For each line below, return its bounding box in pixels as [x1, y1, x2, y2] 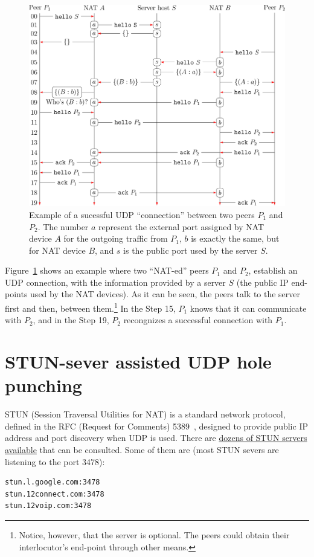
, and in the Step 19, [33, 314, 109, 326]
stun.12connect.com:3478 [5, 489, 104, 498]
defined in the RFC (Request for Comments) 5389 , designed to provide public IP [5, 419, 308, 432]
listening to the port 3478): [5, 455, 105, 468]
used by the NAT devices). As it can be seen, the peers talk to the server [30, 288, 301, 300]
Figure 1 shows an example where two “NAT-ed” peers [5, 264, 209, 277]
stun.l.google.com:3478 [5, 478, 100, 487]
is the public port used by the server [123, 243, 258, 256]
